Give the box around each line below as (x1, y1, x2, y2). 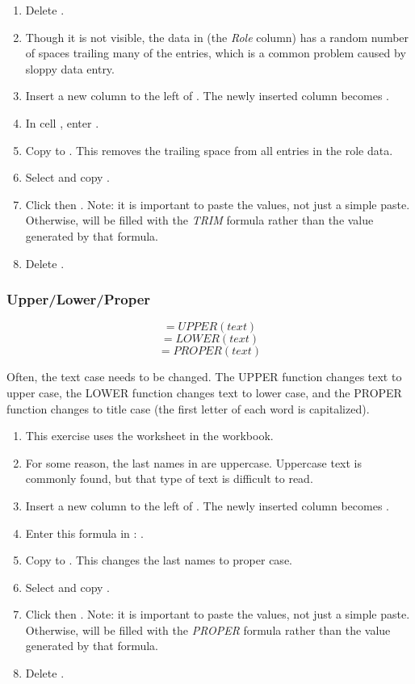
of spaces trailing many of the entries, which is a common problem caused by (25, 44, 406, 61)
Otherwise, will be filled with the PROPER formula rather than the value (25, 621, 391, 638)
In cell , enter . (25, 114, 99, 131)
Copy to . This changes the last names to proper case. (25, 552, 292, 569)
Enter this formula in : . (25, 524, 144, 541)
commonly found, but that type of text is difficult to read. (25, 470, 313, 487)
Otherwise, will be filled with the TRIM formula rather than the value (25, 212, 374, 229)
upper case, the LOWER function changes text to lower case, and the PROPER (6, 384, 402, 401)
